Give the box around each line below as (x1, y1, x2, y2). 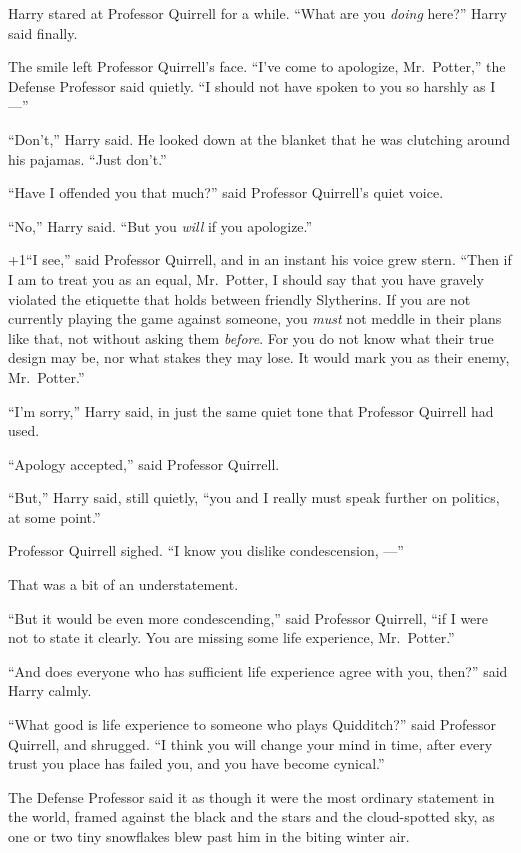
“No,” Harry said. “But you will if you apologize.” (8, 215, 313, 236)
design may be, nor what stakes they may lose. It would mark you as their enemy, (8, 347, 510, 368)
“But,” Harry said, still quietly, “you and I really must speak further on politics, (8, 487, 500, 508)
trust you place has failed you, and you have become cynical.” (8, 753, 385, 774)
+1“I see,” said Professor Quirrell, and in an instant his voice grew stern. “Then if (8, 249, 512, 270)
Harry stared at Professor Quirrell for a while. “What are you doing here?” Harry (8, 3, 507, 23)
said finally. (8, 22, 78, 43)
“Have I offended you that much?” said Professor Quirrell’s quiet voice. (8, 182, 444, 203)
